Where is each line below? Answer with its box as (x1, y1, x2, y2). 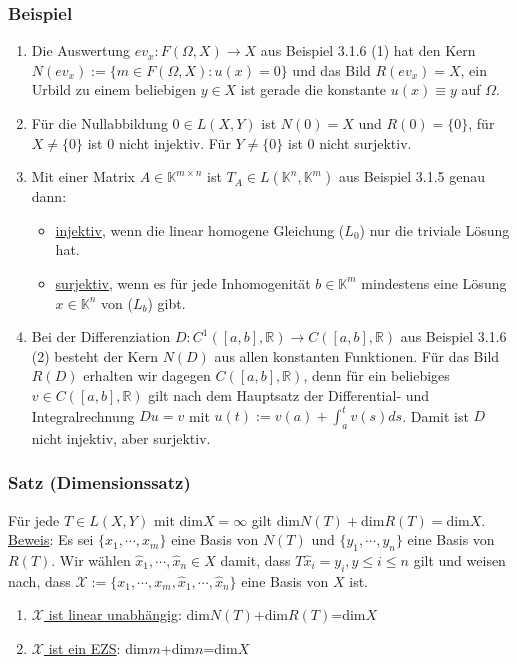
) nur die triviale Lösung (359, 219, 510, 240)
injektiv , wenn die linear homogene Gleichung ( (55, 219, 345, 240)
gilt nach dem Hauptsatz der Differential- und (148, 384, 430, 405)
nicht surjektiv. (319, 132, 412, 153)
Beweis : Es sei (8, 529, 94, 550)
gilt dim (251, 509, 301, 530)
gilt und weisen (413, 550, 506, 571)
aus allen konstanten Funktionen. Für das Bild (214, 345, 500, 366)
